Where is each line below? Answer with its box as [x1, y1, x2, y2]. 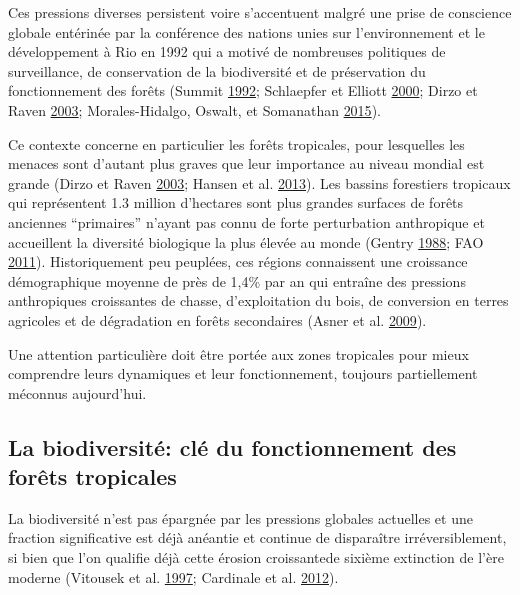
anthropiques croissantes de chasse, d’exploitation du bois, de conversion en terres [8, 290, 509, 311]
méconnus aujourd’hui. [8, 382, 147, 403]
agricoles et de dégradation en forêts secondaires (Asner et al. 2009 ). [8, 309, 427, 330]
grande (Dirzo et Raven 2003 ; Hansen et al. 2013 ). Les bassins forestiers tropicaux [8, 172, 511, 193]
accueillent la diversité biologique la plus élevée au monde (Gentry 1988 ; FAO [8, 231, 484, 252]
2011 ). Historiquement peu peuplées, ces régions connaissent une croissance [8, 251, 468, 272]
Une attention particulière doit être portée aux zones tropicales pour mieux [8, 343, 469, 364]
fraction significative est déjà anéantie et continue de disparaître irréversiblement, [8, 527, 507, 548]
